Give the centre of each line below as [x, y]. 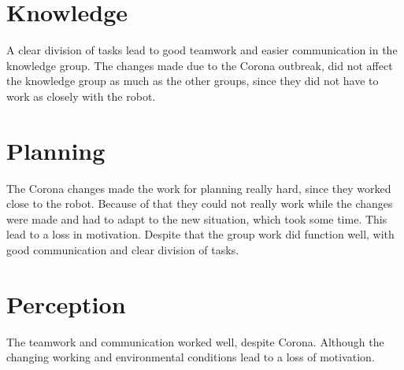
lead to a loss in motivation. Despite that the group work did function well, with [200, 234]
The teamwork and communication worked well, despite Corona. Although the [195, 341]
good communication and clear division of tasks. [123, 250]
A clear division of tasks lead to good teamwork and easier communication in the [202, 50]
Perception [66, 303]
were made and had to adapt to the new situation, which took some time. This [197, 218]
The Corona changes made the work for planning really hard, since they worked [199, 188]
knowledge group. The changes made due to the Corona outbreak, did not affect [200, 65]
